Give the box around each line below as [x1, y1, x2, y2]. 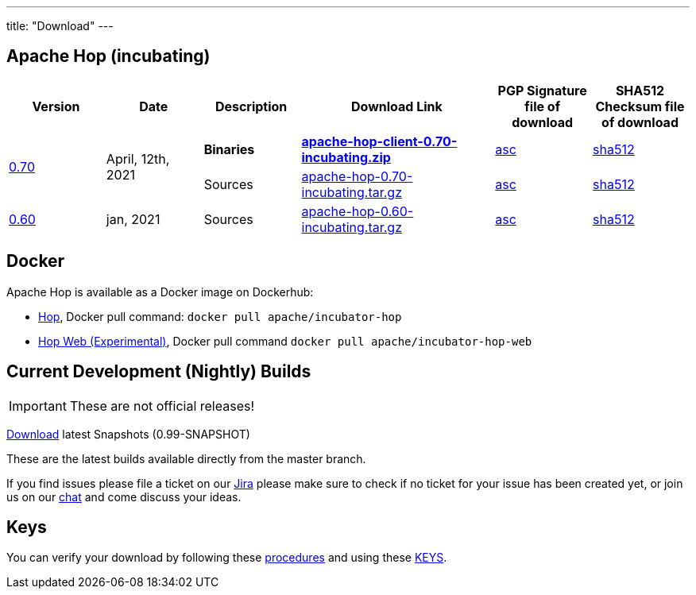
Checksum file [595, 98, 685, 114]
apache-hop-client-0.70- [301, 133, 458, 149]
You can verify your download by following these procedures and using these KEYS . [6, 551, 447, 565]
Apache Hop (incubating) [6, 46, 211, 67]
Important [9, 397, 67, 414]
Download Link [350, 98, 443, 114]
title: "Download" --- [6, 19, 114, 33]
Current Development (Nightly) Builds [6, 361, 311, 382]
